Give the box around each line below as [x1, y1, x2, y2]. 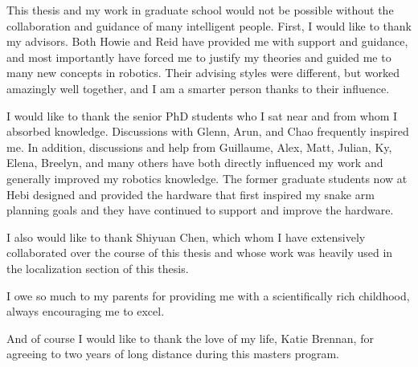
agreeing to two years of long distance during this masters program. [6, 345, 339, 362]
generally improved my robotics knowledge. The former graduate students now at [6, 169, 408, 186]
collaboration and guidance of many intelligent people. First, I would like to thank [6, 17, 412, 34]
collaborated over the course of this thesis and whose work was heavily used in [6, 244, 393, 261]
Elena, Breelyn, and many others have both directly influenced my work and [6, 154, 383, 171]
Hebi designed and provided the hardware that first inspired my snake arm [6, 186, 375, 202]
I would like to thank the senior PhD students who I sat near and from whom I [6, 107, 398, 124]
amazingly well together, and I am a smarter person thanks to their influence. [6, 80, 390, 96]
